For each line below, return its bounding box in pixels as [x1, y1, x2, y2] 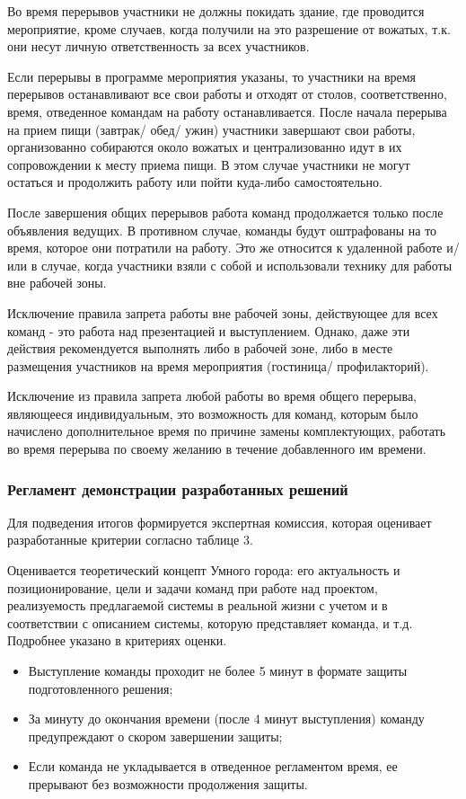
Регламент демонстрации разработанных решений [7, 477, 348, 500]
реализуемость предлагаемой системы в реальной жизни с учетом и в [7, 596, 388, 615]
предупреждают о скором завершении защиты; [28, 726, 283, 745]
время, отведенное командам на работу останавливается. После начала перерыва [7, 102, 447, 120]
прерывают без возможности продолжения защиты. [28, 775, 308, 793]
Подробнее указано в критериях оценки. [7, 631, 227, 650]
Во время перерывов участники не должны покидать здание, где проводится [7, 2, 425, 20]
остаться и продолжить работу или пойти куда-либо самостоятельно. [7, 173, 382, 191]
